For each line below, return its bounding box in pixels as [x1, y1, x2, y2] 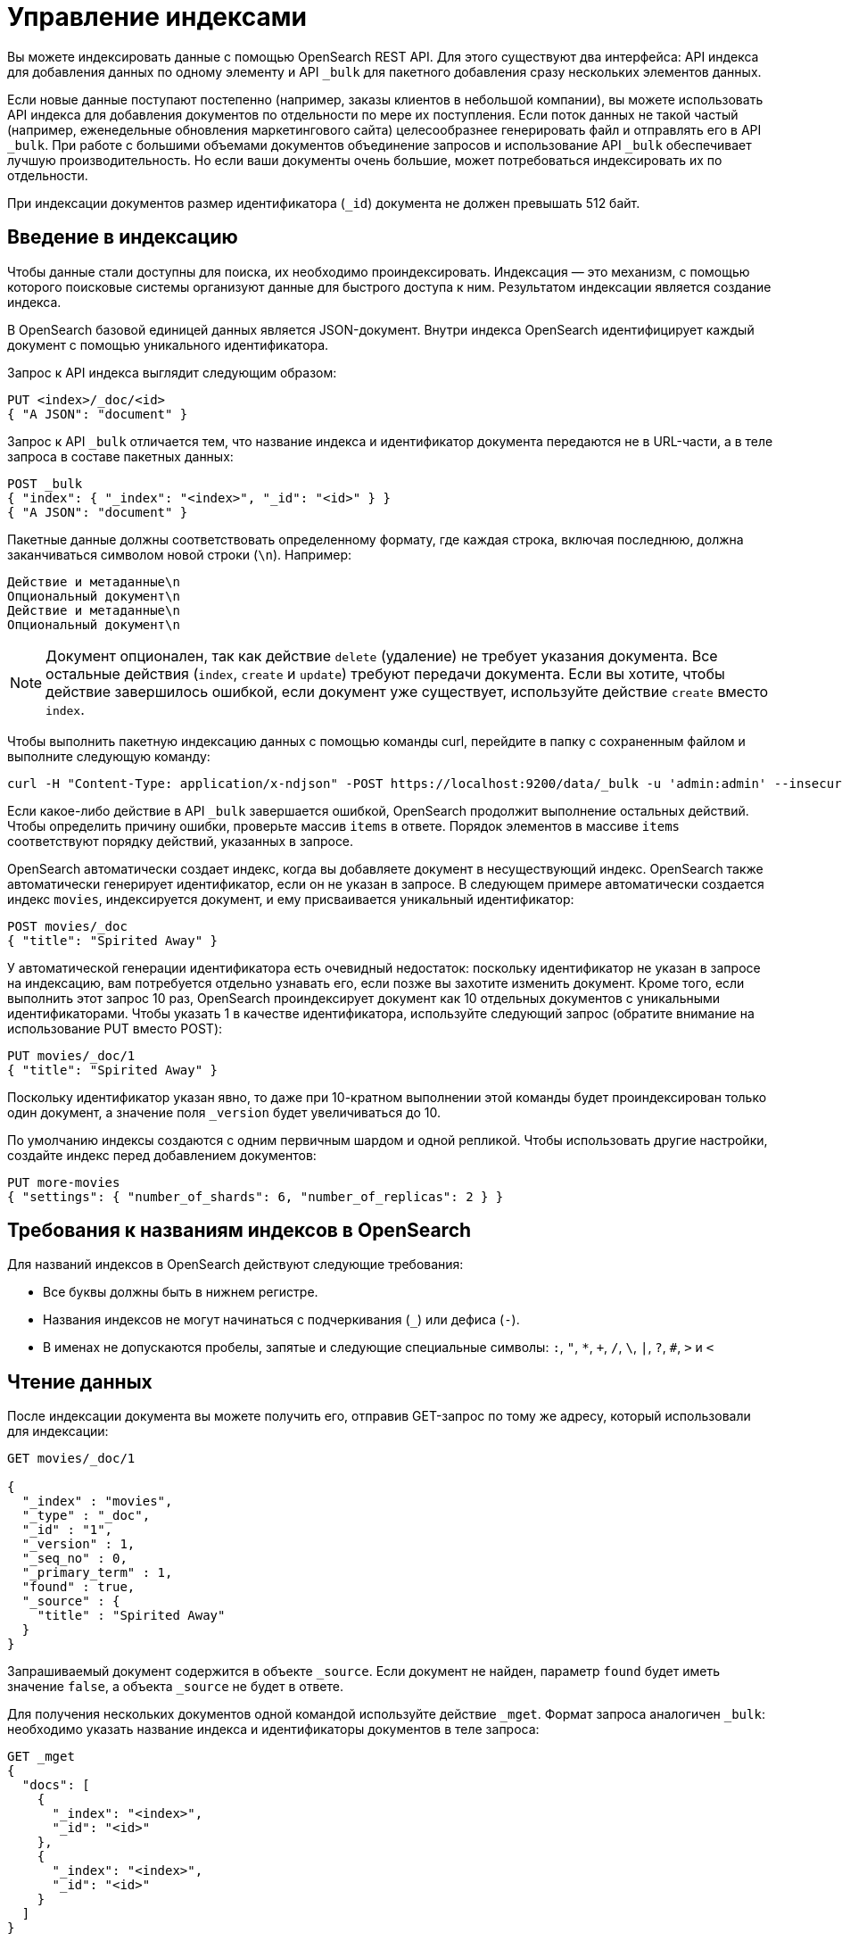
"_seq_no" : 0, [21, 1551, 128, 1566]
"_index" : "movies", [21, 1494, 173, 1509]
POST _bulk [7, 476, 83, 491]
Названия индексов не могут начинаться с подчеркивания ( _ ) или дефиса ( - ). [43, 1312, 520, 1328]
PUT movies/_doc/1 [7, 1048, 136, 1063]
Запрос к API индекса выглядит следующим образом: [7, 364, 337, 380]
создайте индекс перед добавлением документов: [7, 1147, 317, 1163]
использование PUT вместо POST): [7, 1020, 223, 1036]
